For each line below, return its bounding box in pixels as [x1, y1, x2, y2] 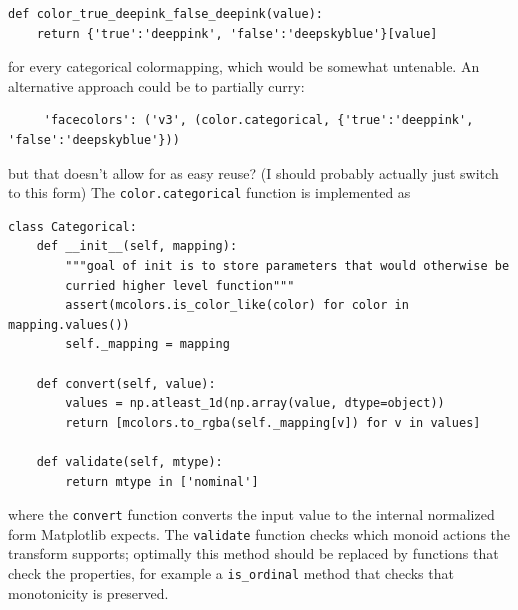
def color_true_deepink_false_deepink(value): [8, 7, 323, 21]
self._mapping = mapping [65, 337, 230, 352]
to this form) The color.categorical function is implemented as [8, 182, 411, 203]
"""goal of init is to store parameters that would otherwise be [65, 259, 510, 273]
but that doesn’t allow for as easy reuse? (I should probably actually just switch [8, 162, 499, 183]
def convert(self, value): [36, 376, 216, 391]
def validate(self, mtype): [36, 454, 223, 469]
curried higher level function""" [65, 278, 295, 293]
